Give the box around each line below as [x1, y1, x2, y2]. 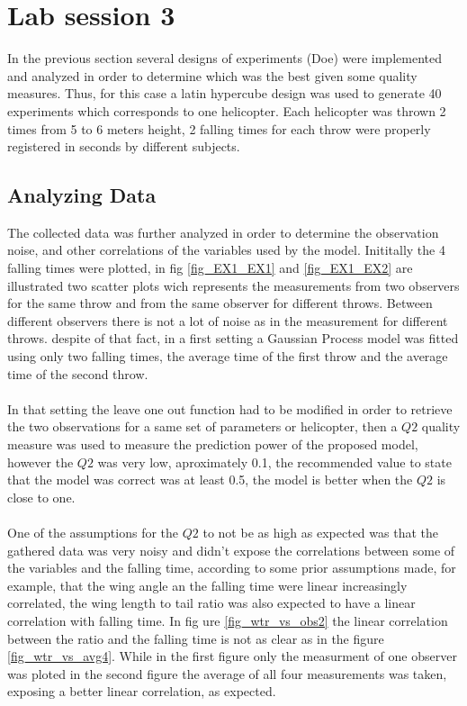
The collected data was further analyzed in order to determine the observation [7, 222, 439, 241]
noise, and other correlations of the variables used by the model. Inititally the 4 [7, 240, 445, 259]
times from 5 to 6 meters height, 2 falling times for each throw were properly [7, 119, 431, 138]
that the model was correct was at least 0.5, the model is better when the [7, 470, 413, 489]
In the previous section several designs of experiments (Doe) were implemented [7, 49, 442, 68]
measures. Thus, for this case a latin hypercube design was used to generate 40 [7, 84, 442, 103]
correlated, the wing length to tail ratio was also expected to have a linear [7, 593, 416, 612]
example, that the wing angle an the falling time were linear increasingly [7, 575, 408, 594]
